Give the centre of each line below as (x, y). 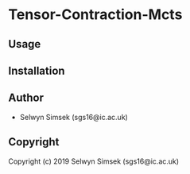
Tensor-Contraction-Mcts (95, 15)
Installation (37, 70)
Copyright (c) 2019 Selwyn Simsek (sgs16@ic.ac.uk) (94, 161)
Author (26, 98)
